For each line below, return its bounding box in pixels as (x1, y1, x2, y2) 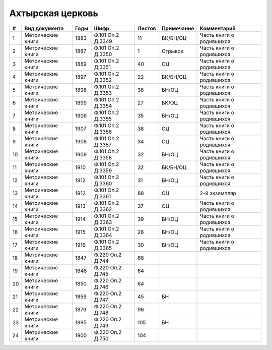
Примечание (161, 25, 194, 32)
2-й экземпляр (199, 190, 237, 197)
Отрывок (161, 47, 184, 54)
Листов (137, 25, 156, 32)
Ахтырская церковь (9, 8, 98, 19)
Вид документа (24, 25, 64, 32)
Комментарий (199, 25, 236, 32)
